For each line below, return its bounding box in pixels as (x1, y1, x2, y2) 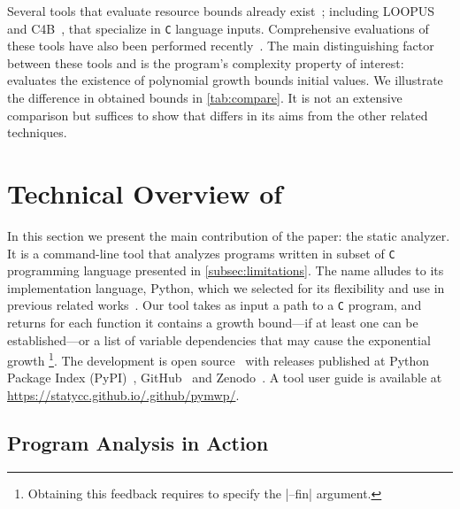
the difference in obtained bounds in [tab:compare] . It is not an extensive (7, 89, 402, 107)
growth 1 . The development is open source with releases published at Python (7, 349, 430, 369)
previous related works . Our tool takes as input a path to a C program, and (7, 296, 422, 314)
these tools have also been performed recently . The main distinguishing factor (7, 36, 434, 55)
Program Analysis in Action (7, 429, 269, 457)
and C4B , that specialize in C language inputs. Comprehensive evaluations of (7, 19, 429, 37)
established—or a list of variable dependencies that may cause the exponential (7, 330, 431, 349)
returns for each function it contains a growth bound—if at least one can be (7, 313, 418, 332)
